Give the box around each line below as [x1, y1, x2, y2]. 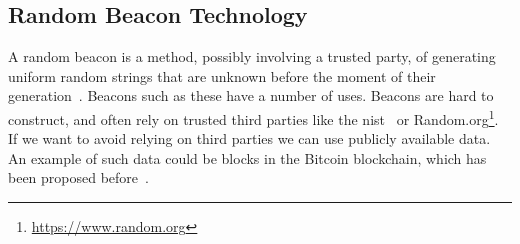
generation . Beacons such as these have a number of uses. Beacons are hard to [8, 85, 494, 106]
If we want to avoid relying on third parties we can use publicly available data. [8, 128, 491, 149]
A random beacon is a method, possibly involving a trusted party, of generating [8, 46, 496, 67]
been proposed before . [8, 167, 149, 188]
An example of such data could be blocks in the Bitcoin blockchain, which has [8, 147, 487, 168]
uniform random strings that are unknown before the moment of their [8, 65, 436, 86]
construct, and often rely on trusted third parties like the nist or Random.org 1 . [8, 105, 499, 129]
